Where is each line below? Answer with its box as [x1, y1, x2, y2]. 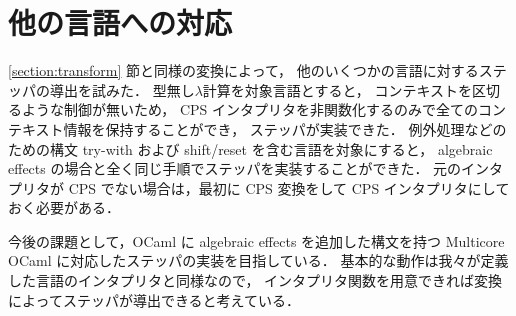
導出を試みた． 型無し [49, 79, 195, 100]
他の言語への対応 [8, 2, 233, 43]
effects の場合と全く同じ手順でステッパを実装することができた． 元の [8, 158, 462, 179]
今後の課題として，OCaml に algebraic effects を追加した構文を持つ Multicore [8, 230, 505, 251]
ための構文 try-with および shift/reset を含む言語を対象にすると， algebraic [8, 138, 493, 159]
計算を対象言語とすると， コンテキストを [202, 79, 473, 100]
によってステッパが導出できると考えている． [8, 289, 300, 310]
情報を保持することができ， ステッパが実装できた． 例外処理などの [63, 118, 507, 139]
